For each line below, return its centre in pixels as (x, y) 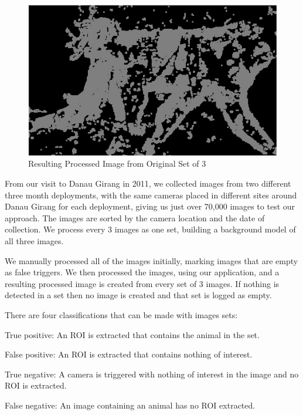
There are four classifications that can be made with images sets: (121, 314)
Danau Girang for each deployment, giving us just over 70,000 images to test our (150, 206)
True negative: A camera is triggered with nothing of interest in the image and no (152, 374)
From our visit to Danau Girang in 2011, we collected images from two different (148, 183)
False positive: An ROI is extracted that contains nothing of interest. (129, 354)
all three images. (34, 240)
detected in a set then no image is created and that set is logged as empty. (138, 295)
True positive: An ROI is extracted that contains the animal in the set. (132, 334)
